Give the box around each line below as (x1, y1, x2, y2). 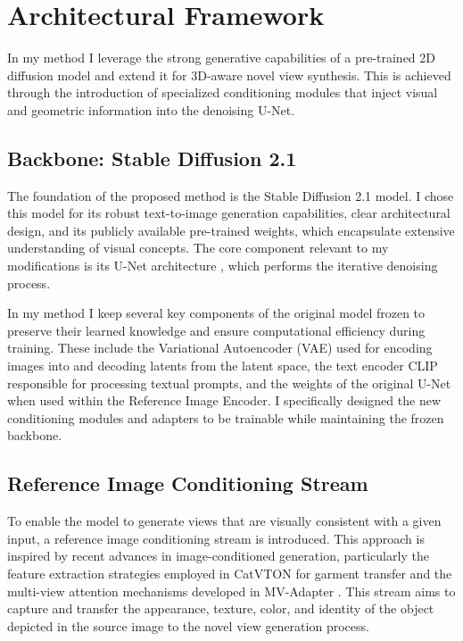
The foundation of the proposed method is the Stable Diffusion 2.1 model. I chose (7, 186, 454, 204)
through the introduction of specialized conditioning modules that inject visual (7, 83, 438, 102)
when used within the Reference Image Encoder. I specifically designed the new (7, 391, 441, 410)
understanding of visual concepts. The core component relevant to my (7, 238, 389, 257)
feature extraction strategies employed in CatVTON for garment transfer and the (7, 564, 452, 582)
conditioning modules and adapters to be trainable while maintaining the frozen (7, 408, 444, 427)
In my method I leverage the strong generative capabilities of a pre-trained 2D (7, 48, 436, 67)
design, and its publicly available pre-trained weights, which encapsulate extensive (7, 221, 455, 239)
